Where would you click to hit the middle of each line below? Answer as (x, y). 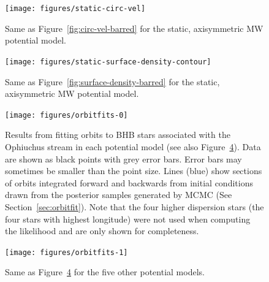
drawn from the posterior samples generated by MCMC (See (119, 195)
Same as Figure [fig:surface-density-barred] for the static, (112, 81)
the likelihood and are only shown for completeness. (102, 231)
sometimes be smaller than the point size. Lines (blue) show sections (134, 171)
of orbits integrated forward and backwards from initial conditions (129, 182)
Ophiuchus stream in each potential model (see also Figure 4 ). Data (133, 146)
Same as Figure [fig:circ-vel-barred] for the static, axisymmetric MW (134, 28)
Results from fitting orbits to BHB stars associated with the (118, 135)
